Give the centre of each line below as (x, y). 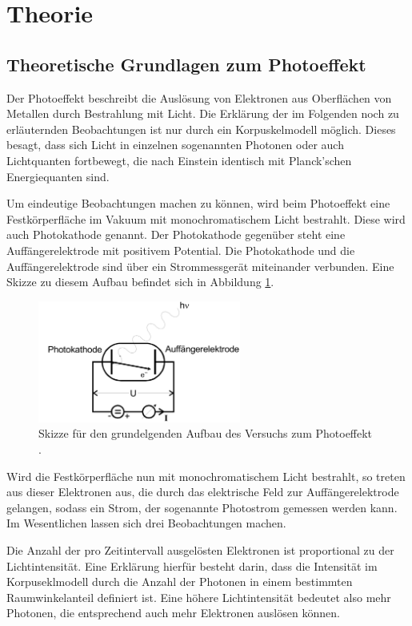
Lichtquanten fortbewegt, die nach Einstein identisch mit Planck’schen (179, 160)
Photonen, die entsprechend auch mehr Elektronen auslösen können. (173, 613)
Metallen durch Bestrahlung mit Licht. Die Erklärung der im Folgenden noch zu (203, 113)
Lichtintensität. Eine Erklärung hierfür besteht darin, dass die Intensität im (192, 565)
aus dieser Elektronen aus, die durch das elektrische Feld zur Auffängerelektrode (203, 492)
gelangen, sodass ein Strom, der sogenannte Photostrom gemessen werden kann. (202, 507)
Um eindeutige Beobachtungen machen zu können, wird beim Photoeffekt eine (198, 203)
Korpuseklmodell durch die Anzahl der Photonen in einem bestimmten (180, 582)
